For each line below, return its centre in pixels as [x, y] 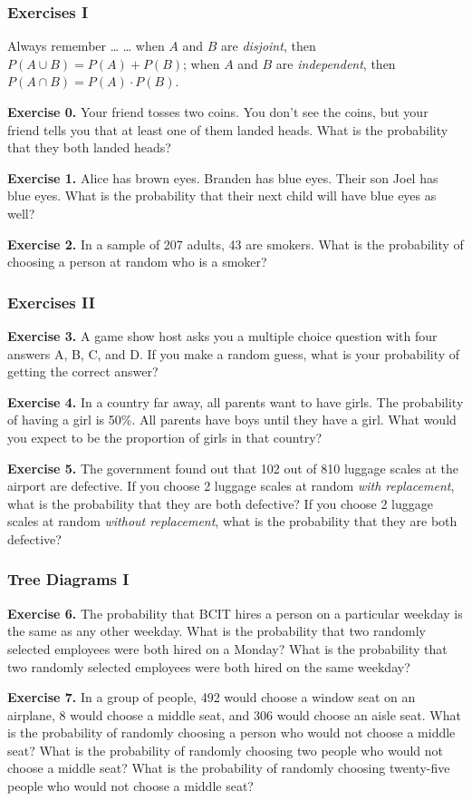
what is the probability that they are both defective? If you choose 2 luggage [221, 503]
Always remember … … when [86, 46]
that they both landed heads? [89, 147]
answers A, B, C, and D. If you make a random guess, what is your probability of [234, 353]
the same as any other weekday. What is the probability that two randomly [217, 631]
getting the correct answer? [83, 371]
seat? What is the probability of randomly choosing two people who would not [225, 750]
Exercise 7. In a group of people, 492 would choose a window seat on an [212, 697]
